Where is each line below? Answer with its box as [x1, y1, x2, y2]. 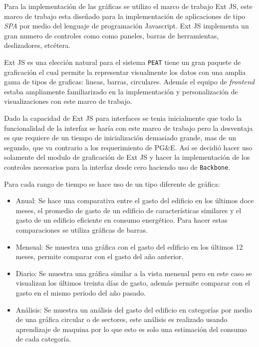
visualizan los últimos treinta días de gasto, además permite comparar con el [15, 278, 250, 288]
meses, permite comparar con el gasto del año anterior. [15, 251, 184, 262]
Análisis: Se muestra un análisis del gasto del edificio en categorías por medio [15, 304, 252, 315]
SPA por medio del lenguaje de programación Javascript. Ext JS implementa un [4, 20, 249, 31]
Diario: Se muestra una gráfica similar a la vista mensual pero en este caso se [15, 268, 252, 278]
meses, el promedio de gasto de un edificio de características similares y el [15, 205, 242, 215]
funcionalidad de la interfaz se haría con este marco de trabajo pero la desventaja [4, 122, 253, 133]
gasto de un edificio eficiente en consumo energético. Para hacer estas [15, 215, 228, 225]
